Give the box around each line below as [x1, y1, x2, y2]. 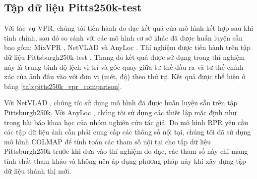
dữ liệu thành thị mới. [4, 165, 71, 176]
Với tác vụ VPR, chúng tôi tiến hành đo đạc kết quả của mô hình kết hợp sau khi [4, 23, 254, 33]
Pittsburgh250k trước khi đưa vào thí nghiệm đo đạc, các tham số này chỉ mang [4, 146, 248, 156]
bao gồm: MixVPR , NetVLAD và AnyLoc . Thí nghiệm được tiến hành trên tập [4, 42, 251, 52]
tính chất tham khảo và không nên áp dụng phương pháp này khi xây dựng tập [4, 155, 246, 166]
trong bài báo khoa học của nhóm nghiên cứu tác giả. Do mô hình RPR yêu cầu [4, 117, 248, 127]
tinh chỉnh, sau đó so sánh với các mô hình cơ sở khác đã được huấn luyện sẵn [4, 32, 243, 43]
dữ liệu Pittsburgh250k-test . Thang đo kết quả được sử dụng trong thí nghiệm [4, 51, 245, 62]
